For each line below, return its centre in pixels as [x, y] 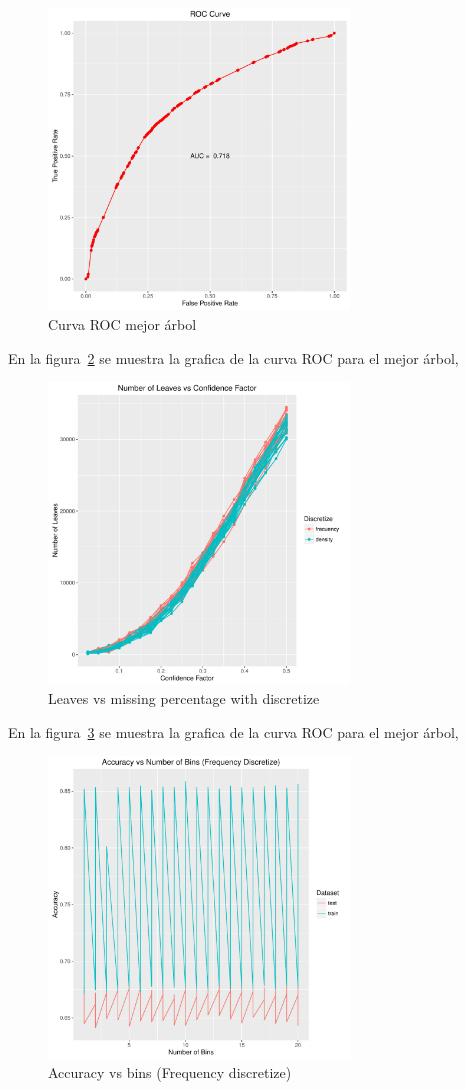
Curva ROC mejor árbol [122, 323]
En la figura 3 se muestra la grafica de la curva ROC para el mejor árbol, [233, 731]
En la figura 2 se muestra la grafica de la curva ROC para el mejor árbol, [233, 357]
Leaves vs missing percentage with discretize [184, 698]
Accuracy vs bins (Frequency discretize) [170, 1072]
